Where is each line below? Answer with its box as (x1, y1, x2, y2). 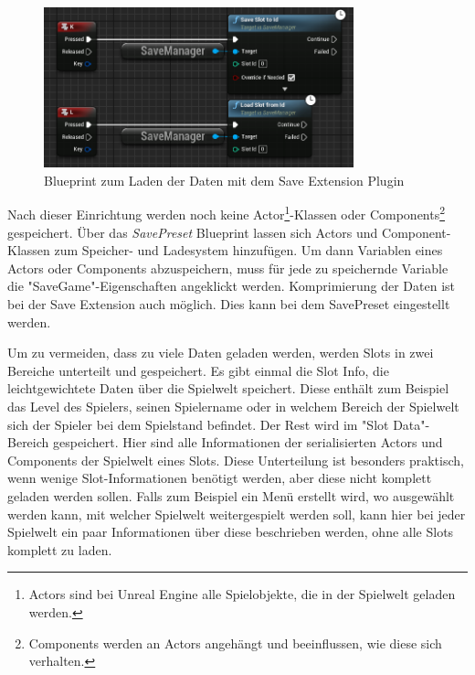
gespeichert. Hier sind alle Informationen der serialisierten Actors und (52, 433, 443, 452)
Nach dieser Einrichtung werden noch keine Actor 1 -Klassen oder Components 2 (7, 202, 446, 224)
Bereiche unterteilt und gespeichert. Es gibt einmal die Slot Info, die (7, 360, 389, 380)
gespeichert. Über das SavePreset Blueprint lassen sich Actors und (7, 222, 378, 241)
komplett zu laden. (7, 540, 112, 559)
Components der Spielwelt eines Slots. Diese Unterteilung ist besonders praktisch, (7, 450, 464, 469)
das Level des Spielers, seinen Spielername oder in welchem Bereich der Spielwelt (7, 396, 459, 415)
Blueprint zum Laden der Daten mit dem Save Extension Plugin (44, 170, 405, 189)
